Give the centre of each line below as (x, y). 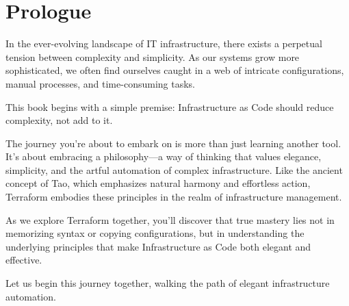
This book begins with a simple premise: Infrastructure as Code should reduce (170, 106)
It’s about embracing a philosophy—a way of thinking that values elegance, (164, 156)
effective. (24, 260)
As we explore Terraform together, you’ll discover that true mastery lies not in (170, 219)
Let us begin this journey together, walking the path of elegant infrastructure (168, 283)
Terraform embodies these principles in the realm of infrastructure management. (174, 197)
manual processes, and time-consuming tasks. (100, 83)
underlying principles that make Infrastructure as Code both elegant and (158, 246)
